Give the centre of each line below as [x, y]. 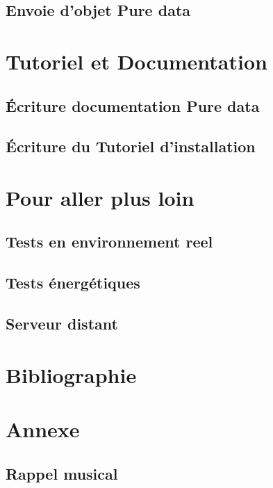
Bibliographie [71, 374]
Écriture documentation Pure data [133, 105]
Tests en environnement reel [109, 242]
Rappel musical [62, 473]
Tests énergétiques [73, 283]
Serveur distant [62, 324]
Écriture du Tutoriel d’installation [131, 146]
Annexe [43, 429]
